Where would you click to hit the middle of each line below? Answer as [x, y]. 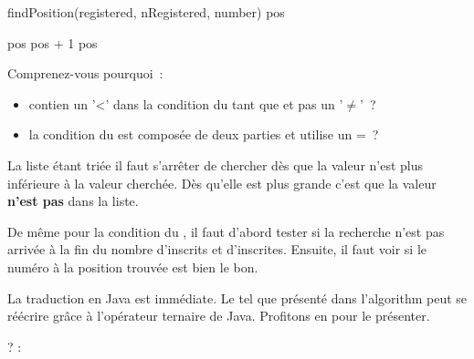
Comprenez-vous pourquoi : [85, 73]
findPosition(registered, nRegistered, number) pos [146, 12]
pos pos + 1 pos [53, 42]
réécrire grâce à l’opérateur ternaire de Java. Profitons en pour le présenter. [219, 316]
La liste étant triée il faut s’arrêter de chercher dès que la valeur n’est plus [216, 164]
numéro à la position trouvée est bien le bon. [133, 267]
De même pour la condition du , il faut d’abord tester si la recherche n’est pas [226, 231]
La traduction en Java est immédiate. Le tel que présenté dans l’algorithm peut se [237, 297]
